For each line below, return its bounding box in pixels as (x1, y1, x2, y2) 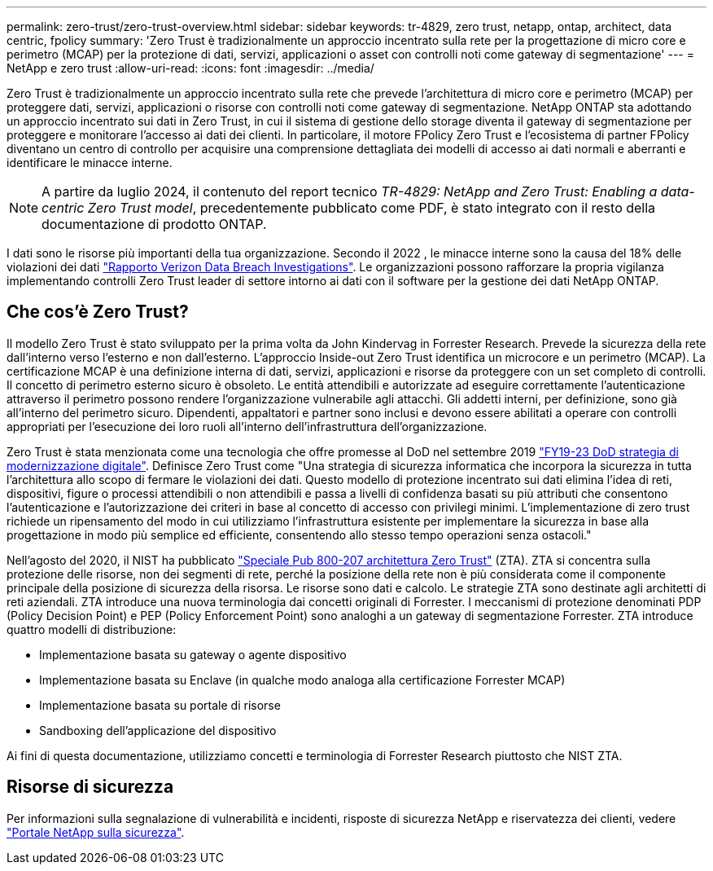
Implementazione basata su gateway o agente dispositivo (39, 647, 347, 662)
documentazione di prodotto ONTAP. (42, 216, 267, 232)
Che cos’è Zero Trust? (7, 301, 189, 323)
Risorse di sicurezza (7, 776, 174, 798)
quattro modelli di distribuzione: (7, 622, 177, 636)
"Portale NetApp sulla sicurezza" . (7, 825, 185, 839)
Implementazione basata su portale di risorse (39, 697, 281, 712)
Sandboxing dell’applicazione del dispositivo (39, 723, 277, 737)
